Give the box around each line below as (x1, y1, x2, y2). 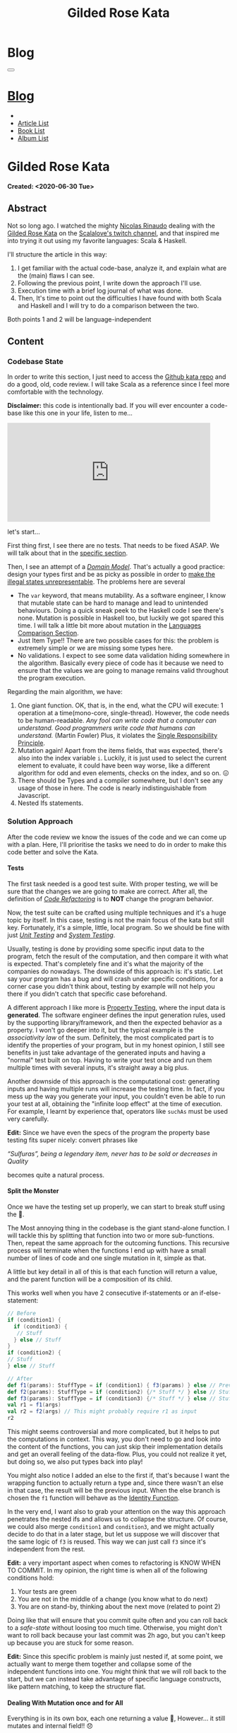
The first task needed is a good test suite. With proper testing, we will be (7, 879, 219, 888)
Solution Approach (7, 816, 73, 826)
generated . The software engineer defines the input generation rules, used (7, 1011, 226, 1019)
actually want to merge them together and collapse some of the (7, 1659, 192, 1669)
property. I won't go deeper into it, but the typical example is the (7, 1026, 194, 1034)
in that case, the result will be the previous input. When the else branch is (7, 1486, 221, 1495)
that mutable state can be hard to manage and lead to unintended (17, 599, 208, 607)
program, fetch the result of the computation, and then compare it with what (7, 952, 229, 961)
